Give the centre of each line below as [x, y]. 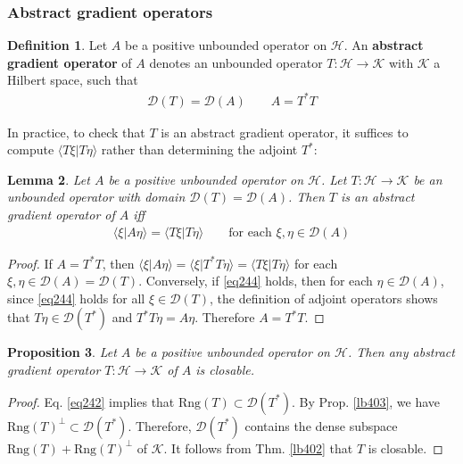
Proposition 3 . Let [62, 352]
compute [31, 149]
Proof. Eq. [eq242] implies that [91, 401]
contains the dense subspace [321, 425]
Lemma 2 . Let [49, 179]
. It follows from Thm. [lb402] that [258, 447]
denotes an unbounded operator [236, 62]
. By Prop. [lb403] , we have [366, 401]
